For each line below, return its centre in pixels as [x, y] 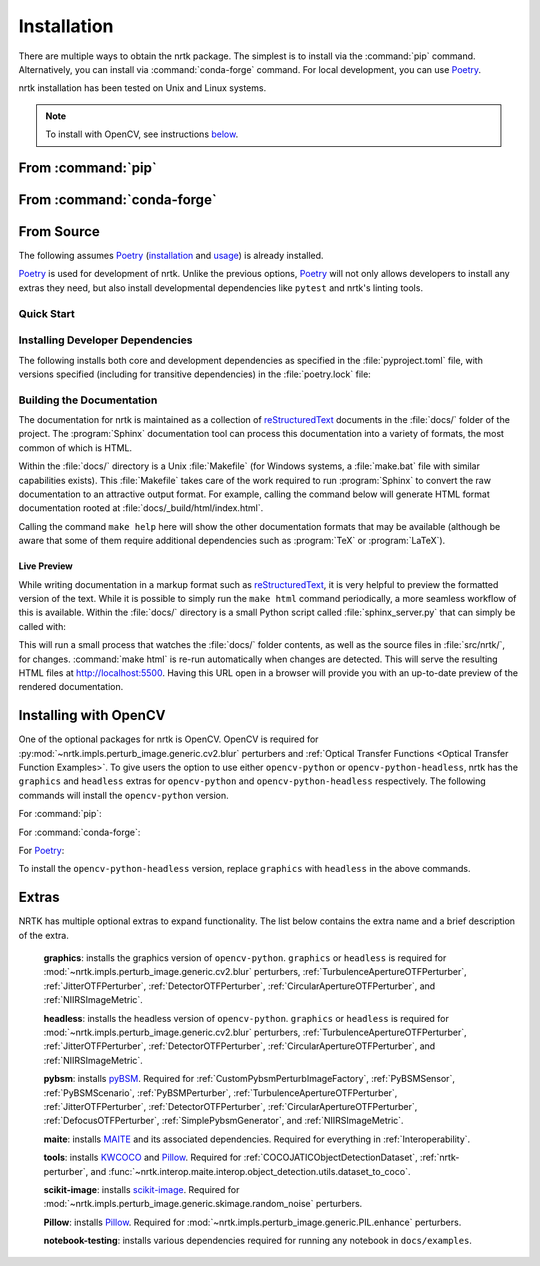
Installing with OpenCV [92, 715]
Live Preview [46, 566]
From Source [59, 231]
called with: [42, 626]
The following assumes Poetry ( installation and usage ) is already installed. [171, 256]
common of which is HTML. [75, 447]
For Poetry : [41, 850]
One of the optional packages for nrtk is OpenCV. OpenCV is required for [168, 739]
